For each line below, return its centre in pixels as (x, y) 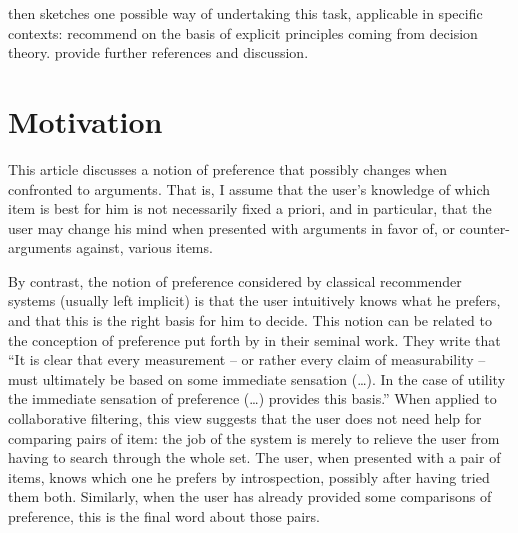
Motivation (85, 120)
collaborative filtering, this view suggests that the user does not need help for (245, 418)
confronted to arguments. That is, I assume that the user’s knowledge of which (249, 188)
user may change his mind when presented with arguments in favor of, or (231, 227)
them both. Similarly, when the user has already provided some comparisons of (250, 496)
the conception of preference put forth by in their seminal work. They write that (254, 339)
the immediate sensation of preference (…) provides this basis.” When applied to (252, 398)
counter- (484, 227)
